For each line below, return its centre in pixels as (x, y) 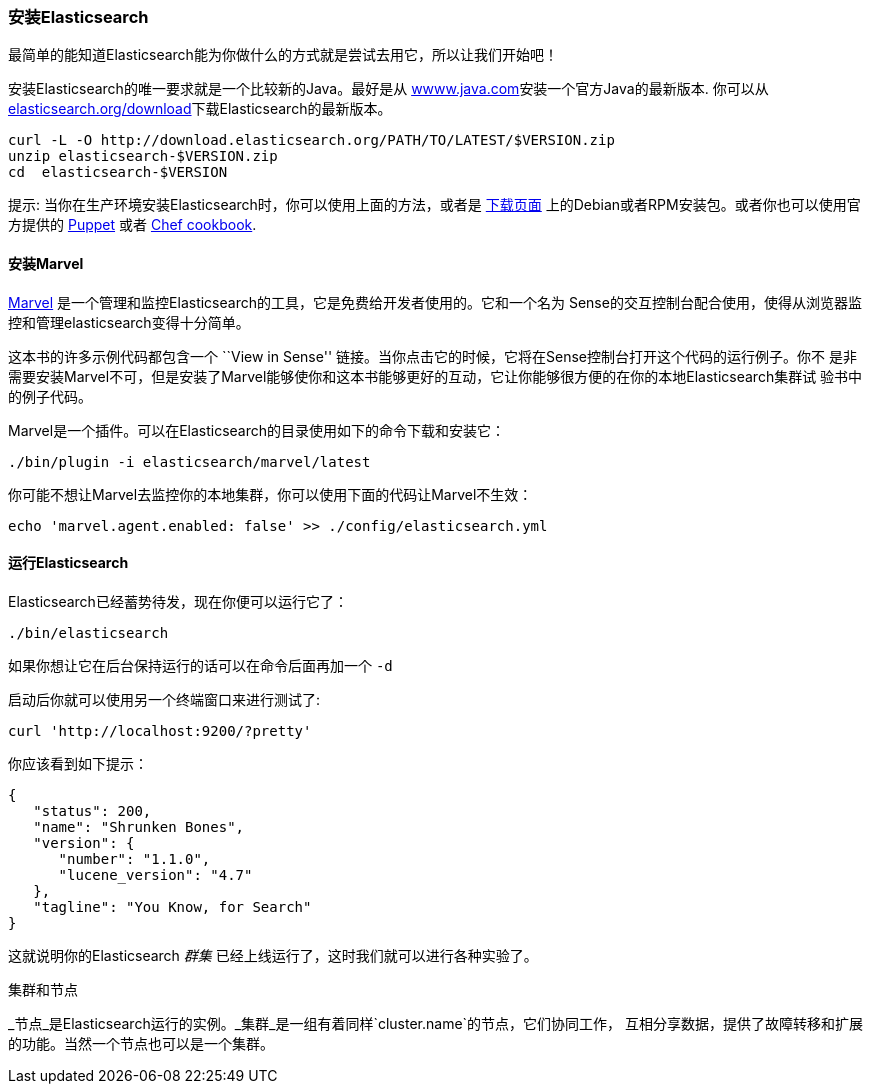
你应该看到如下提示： (78, 763)
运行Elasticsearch (68, 563)
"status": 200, (92, 810)
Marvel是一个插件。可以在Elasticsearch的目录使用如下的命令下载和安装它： (257, 430)
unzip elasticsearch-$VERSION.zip (143, 156)
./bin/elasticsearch (88, 632)
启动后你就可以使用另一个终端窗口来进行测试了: (164, 699)
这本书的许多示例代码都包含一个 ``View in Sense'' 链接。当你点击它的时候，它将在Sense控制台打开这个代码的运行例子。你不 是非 (432, 356)
